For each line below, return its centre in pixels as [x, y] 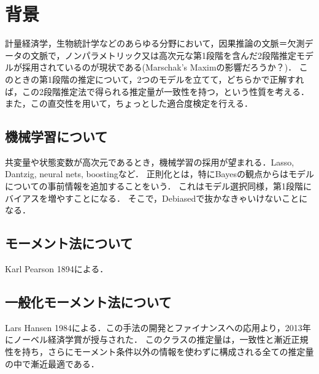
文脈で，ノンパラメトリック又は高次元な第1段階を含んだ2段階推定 [163, 55]
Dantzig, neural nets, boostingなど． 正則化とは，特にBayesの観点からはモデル [159, 174]
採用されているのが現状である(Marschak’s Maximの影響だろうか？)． [159, 67]
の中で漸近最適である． [52, 363]
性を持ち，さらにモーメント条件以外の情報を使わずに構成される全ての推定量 [159, 352]
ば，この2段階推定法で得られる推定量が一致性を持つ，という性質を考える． [157, 91]
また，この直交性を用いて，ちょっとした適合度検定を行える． [129, 103]
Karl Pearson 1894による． [57, 269]
